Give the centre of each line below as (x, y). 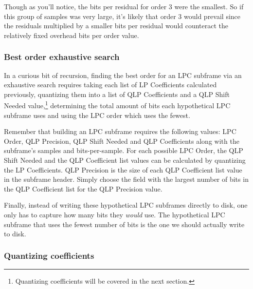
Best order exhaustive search (62, 57)
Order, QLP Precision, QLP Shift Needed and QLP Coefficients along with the (122, 141)
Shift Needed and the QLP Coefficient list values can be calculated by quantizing (125, 160)
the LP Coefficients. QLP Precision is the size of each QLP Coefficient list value (123, 169)
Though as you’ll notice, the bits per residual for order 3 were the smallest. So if (124, 6)
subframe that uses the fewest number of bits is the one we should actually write (124, 224)
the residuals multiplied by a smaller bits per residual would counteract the (116, 26)
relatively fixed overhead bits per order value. (72, 35)
